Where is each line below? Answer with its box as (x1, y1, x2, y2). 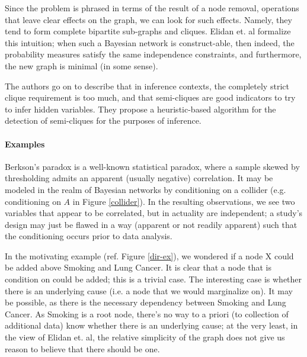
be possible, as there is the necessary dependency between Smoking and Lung (5, 296, 286, 308)
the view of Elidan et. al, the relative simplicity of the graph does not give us (5, 331, 285, 343)
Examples (5, 137, 45, 150)
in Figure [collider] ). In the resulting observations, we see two (72, 195, 295, 207)
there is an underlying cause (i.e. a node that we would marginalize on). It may (5, 284, 293, 297)
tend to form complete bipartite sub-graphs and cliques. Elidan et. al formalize (5, 25, 291, 37)
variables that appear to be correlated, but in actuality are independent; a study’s (5, 207, 303, 219)
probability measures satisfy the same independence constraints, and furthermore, (5, 48, 302, 60)
